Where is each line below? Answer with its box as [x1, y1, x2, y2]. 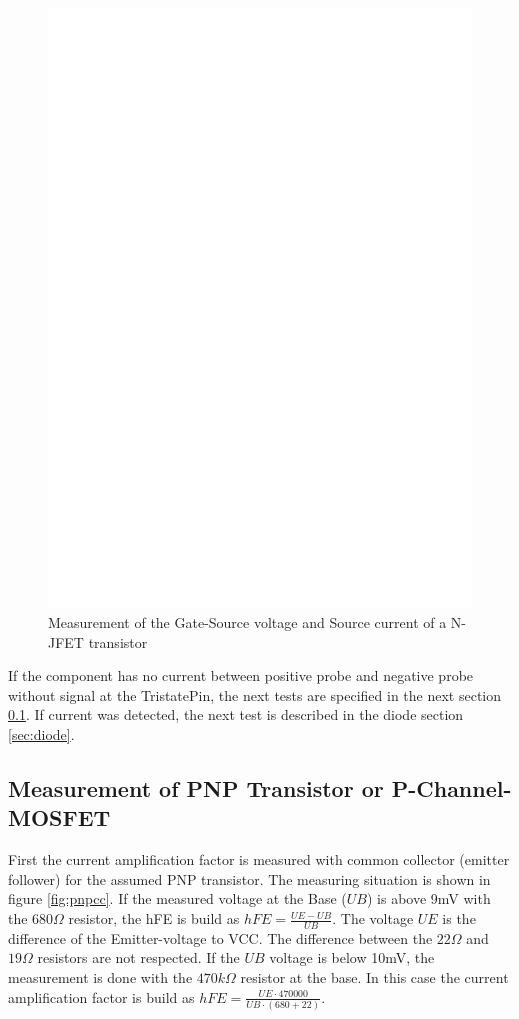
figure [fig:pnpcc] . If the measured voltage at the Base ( [8, 888, 347, 909]
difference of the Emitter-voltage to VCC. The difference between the [8, 927, 433, 948]
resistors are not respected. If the [37, 947, 240, 968]
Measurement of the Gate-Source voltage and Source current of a [48, 612, 447, 633]
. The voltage [332, 908, 414, 929]
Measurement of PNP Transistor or [8, 773, 384, 804]
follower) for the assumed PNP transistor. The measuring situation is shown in [8, 868, 491, 889]
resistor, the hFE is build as [68, 908, 240, 929]
